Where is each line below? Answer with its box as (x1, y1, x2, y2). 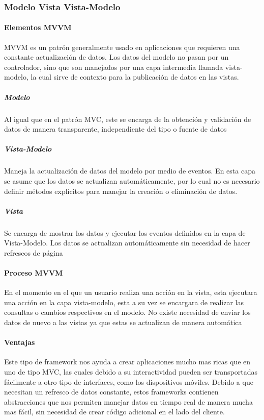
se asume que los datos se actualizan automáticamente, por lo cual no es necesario (4, 175, 260, 186)
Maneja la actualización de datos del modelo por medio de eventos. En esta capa (4, 165, 255, 176)
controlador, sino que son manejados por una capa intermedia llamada (4, 61, 223, 72)
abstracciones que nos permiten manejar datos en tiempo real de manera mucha (4, 396, 253, 407)
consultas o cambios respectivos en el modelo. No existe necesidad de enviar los (4, 307, 251, 317)
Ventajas (4, 337, 35, 348)
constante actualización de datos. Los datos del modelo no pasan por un (4, 52, 229, 62)
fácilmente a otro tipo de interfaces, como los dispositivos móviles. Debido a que (4, 376, 253, 387)
